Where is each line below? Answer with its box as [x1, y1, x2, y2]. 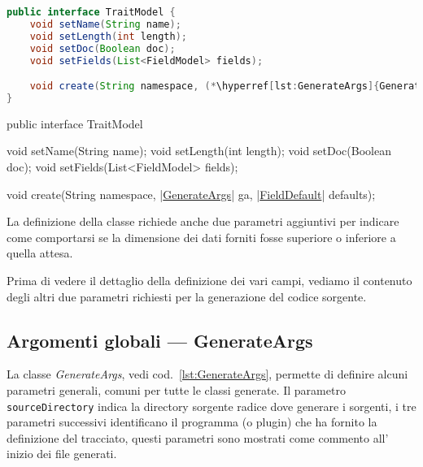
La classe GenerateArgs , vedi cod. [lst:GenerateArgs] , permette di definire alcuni [7, 365, 408, 383]
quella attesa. [7, 244, 73, 262]
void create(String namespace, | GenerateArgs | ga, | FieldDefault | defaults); [7, 185, 376, 202]
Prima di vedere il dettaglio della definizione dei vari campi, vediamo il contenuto [7, 271, 412, 288]
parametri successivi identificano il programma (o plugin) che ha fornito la [7, 413, 377, 430]
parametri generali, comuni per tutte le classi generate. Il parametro [7, 381, 346, 398]
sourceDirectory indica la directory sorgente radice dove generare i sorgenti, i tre [7, 397, 416, 414]
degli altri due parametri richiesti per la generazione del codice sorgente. [7, 288, 367, 305]
